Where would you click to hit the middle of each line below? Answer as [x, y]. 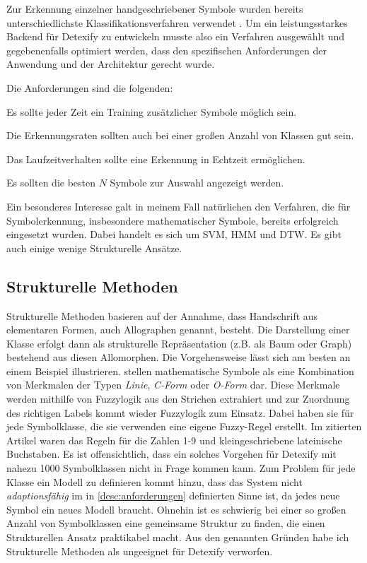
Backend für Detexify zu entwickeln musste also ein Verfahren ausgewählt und [175, 36]
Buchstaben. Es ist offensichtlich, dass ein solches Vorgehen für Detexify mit [171, 454]
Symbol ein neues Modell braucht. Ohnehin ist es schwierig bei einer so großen [176, 509]
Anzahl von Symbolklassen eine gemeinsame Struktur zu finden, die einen [166, 523]
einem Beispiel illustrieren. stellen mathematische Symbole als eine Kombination [180, 371]
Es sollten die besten [51, 183]
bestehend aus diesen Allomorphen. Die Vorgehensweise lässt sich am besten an [179, 357]
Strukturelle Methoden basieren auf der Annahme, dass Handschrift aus [162, 315]
